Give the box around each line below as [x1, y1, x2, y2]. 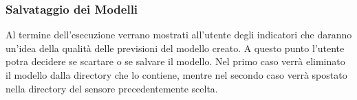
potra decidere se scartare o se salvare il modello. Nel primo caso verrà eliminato [6, 54, 345, 68]
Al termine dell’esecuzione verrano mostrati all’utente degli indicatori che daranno [6, 27, 352, 42]
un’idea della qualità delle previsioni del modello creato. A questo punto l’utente [6, 40, 345, 55]
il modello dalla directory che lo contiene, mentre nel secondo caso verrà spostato [6, 68, 347, 82]
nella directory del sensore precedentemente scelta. [6, 81, 218, 95]
